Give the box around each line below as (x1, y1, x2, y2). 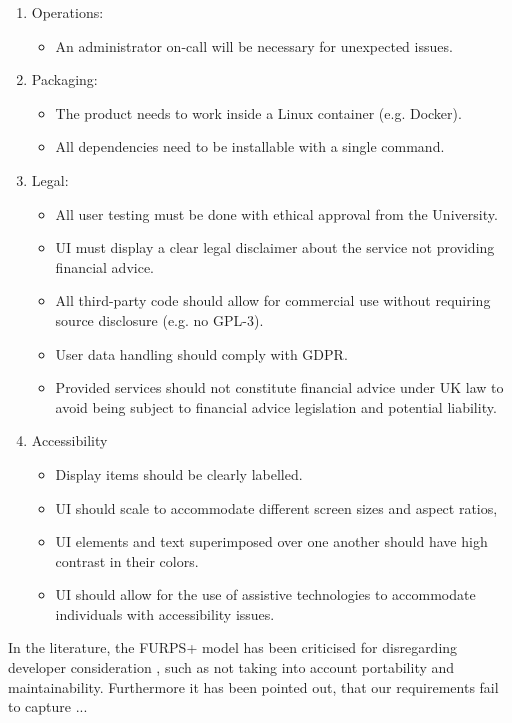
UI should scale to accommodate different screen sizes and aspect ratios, (55, 497, 498, 518)
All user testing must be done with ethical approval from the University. (55, 203, 498, 224)
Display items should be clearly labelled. (55, 463, 303, 484)
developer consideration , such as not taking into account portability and (8, 657, 455, 678)
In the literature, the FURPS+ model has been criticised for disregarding (8, 637, 458, 658)
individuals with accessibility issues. (55, 603, 275, 624)
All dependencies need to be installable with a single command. (55, 136, 445, 157)
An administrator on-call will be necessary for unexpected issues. (55, 35, 453, 56)
